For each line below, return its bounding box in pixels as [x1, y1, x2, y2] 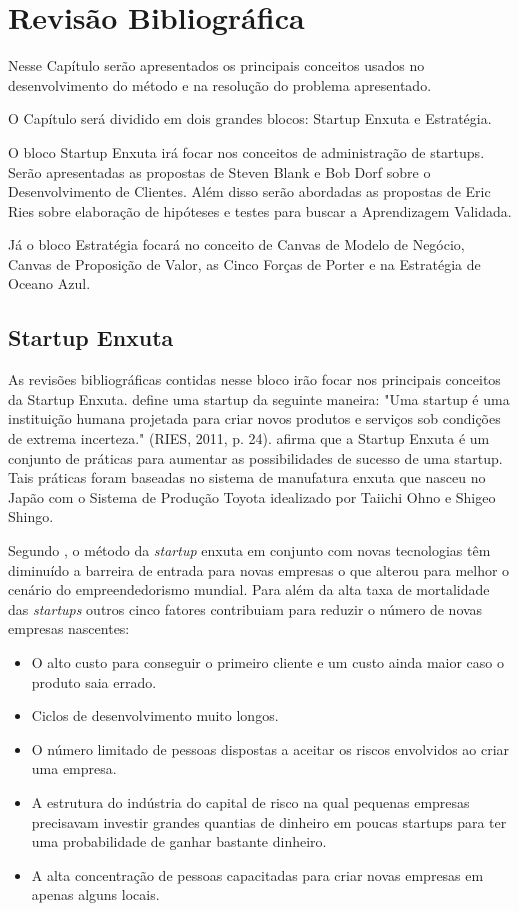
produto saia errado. [31, 671, 157, 692]
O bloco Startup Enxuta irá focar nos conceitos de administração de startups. [8, 141, 485, 162]
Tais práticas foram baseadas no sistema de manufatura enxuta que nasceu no [8, 467, 486, 488]
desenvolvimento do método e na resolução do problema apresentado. [8, 74, 432, 95]
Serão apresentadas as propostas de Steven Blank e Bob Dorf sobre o [8, 161, 431, 182]
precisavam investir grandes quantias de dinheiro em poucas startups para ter [31, 811, 507, 832]
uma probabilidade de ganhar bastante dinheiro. [31, 831, 327, 852]
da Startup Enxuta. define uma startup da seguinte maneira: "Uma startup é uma [8, 388, 510, 409]
